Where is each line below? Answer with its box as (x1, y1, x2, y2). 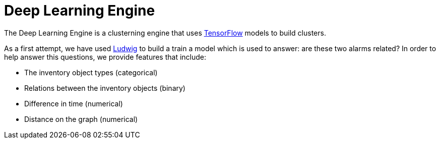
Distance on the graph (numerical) (24, 114, 138, 123)
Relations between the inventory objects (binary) (24, 83, 185, 92)
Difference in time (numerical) (24, 99, 123, 108)
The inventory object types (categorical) (24, 68, 158, 77)
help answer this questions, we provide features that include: (4, 52, 207, 61)
